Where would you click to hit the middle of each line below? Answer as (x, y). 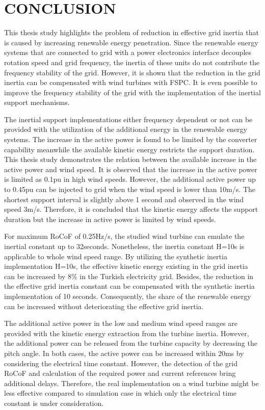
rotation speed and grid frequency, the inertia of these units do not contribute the (132, 62)
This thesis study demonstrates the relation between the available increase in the (130, 159)
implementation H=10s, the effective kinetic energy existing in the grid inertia (126, 266)
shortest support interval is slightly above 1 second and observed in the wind (124, 199)
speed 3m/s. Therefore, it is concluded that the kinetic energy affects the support (131, 209)
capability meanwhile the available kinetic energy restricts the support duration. (129, 149)
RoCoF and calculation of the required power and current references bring (120, 373)
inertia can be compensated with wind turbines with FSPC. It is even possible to (131, 82)
